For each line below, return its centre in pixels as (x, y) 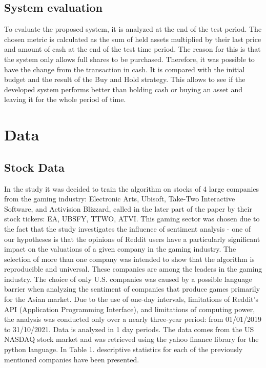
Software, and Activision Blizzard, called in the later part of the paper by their (128, 208)
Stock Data (34, 167)
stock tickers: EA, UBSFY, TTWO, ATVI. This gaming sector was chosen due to (132, 219)
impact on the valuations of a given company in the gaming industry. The (120, 249)
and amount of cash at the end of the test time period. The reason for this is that (132, 49)
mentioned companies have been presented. (72, 359)
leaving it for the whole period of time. (65, 99)
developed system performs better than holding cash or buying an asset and (123, 89)
